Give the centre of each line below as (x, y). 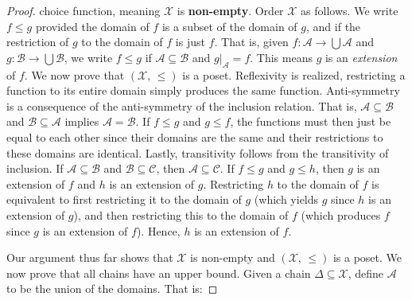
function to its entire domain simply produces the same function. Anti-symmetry (203, 90)
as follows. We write (350, 10)
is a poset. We (367, 257)
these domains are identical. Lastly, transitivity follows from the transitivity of (198, 152)
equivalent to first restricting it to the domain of (124, 199)
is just (190, 42)
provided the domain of (92, 26)
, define (366, 273)
